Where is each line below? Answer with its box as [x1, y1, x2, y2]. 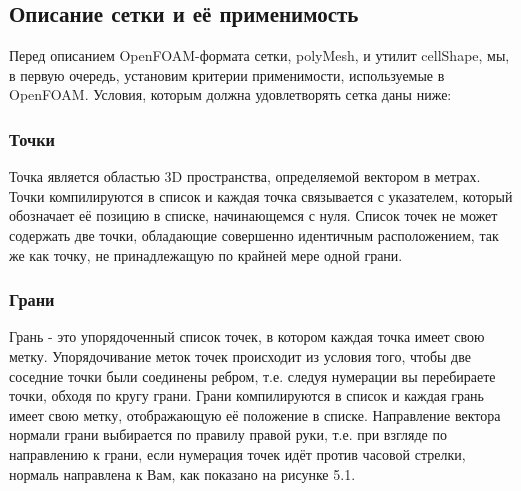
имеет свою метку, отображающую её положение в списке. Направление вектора [9, 404, 501, 425]
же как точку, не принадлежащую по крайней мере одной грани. [9, 244, 403, 265]
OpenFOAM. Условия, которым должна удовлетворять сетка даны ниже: [9, 84, 452, 105]
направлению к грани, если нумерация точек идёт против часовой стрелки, [9, 443, 466, 464]
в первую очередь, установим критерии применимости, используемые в [9, 64, 445, 85]
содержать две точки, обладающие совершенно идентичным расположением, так [9, 224, 499, 245]
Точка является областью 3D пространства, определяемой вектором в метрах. [9, 166, 481, 187]
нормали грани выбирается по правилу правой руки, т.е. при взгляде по [9, 424, 447, 445]
